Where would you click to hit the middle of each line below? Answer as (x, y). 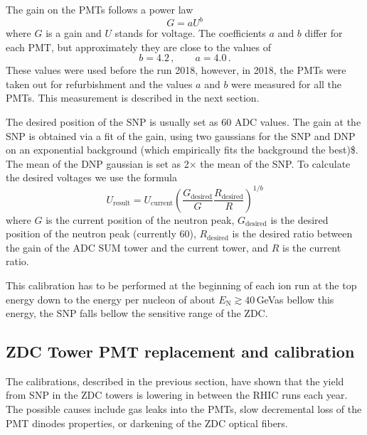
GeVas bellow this (295, 299)
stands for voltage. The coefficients (190, 33)
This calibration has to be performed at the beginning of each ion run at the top (181, 285)
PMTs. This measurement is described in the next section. (133, 98)
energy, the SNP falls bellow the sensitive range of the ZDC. (137, 313)
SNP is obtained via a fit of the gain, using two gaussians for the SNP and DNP (181, 135)
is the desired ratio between (292, 233)
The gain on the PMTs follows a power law (100, 9)
